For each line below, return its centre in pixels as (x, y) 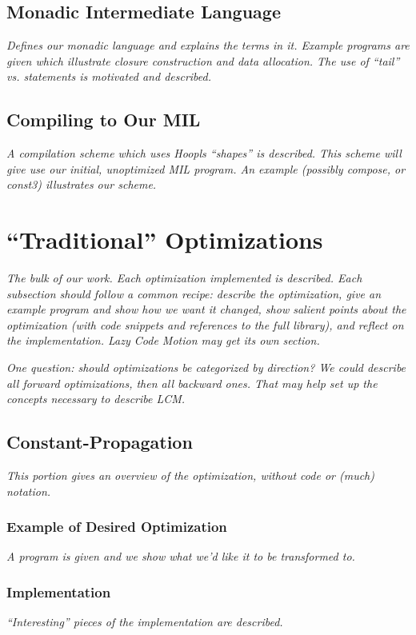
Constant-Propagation (100, 442)
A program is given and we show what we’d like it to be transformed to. (181, 556)
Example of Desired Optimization (117, 527)
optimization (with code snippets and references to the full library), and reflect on (205, 324)
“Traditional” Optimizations (165, 240)
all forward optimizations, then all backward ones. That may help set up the (192, 383)
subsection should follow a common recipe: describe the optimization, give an (194, 293)
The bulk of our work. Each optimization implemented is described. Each (184, 278)
